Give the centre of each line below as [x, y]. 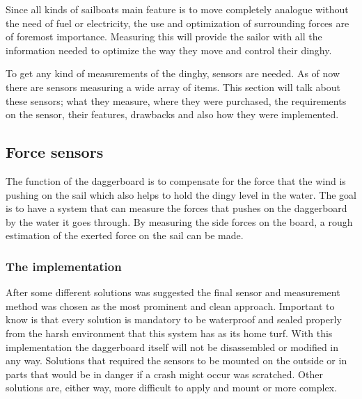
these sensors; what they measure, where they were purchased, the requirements [176, 100]
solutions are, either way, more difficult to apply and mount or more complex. [171, 388]
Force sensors [55, 152]
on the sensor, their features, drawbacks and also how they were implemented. [172, 114]
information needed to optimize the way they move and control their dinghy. [169, 50]
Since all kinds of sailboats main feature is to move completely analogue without [177, 9]
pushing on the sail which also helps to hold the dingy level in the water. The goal [181, 194]
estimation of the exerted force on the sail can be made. [125, 235]
